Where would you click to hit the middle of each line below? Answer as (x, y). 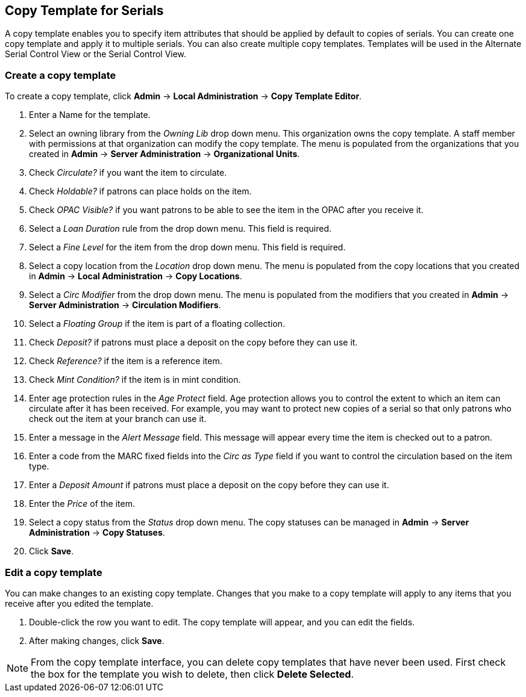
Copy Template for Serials (84, 11)
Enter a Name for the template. (90, 115)
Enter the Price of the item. (82, 504)
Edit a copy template (54, 572)
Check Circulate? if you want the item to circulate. (128, 173)
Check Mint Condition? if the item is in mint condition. (135, 380)
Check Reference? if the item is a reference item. (126, 361)
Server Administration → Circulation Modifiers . (125, 305)
